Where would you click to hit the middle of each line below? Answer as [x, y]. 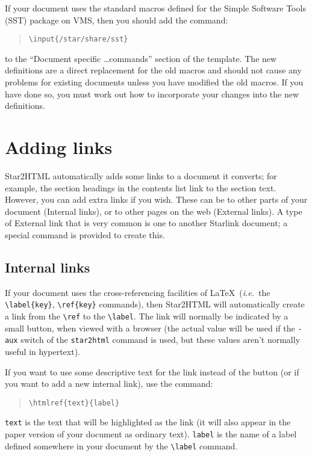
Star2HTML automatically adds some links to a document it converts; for [141, 175]
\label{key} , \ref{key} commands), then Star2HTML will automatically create [155, 304]
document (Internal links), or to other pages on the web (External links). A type [154, 211]
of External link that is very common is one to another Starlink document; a [146, 223]
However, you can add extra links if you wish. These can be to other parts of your [156, 199]
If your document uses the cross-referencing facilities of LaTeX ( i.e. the [138, 292]
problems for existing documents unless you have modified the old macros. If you [154, 82]
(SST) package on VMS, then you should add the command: [117, 20]
